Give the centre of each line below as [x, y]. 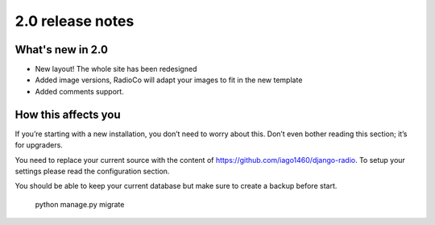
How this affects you [68, 114]
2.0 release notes [75, 21]
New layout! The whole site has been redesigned [116, 69]
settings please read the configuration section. [92, 171]
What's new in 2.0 [62, 50]
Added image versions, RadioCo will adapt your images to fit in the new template [169, 80]
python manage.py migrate [80, 204]
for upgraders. [39, 145]
